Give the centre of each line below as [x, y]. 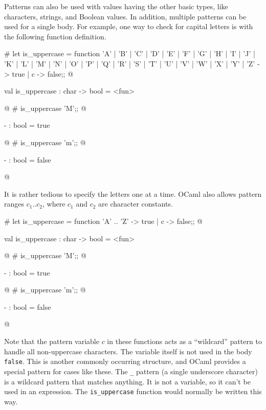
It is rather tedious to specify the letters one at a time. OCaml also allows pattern [133, 193]
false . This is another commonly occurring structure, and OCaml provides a [125, 361]
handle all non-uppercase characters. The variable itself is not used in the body [128, 351]
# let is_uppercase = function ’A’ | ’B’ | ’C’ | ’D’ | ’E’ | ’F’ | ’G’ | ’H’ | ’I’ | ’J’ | [130, 53]
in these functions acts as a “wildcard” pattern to [184, 341]
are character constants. [136, 204]
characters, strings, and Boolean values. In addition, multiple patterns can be [125, 16]
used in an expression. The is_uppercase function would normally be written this [133, 391]
